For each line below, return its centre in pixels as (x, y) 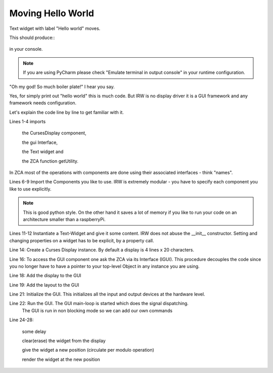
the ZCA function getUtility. (50, 161)
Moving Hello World (52, 13)
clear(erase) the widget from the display (64, 341)
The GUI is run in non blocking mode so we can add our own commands (97, 310)
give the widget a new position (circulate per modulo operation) (88, 350)
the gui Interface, (40, 142)
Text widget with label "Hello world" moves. (55, 28)
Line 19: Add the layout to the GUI (44, 285)
